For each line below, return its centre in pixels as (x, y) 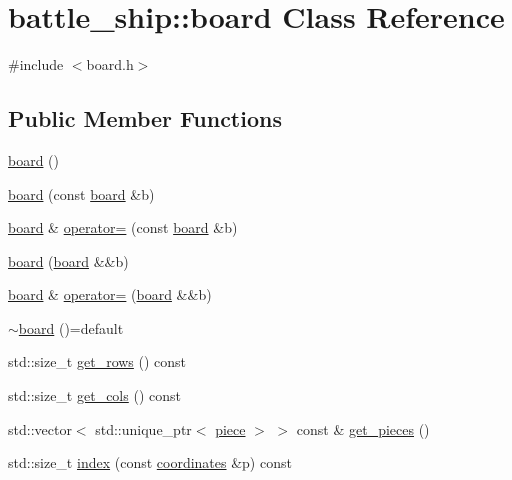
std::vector (40, 428)
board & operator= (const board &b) (123, 227)
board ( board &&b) (68, 260)
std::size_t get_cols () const (94, 395)
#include (36, 64)
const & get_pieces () (363, 428)
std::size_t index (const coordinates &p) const (150, 462)
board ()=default (71, 327)
